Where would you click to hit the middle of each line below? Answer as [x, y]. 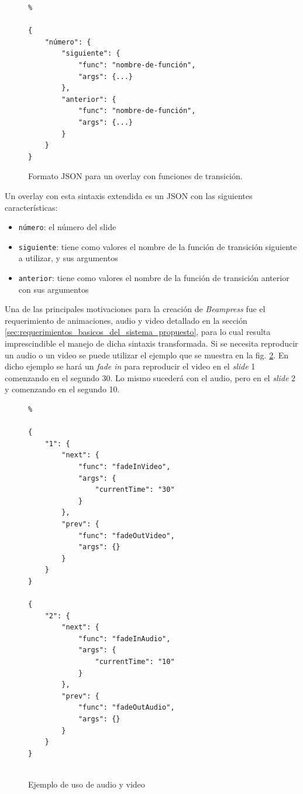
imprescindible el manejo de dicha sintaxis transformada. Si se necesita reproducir [151, 343]
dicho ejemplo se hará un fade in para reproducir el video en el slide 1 [130, 366]
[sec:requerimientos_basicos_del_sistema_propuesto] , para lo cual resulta [138, 332]
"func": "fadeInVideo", [124, 466]
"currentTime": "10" [135, 662]
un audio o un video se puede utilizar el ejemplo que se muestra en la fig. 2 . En [147, 355]
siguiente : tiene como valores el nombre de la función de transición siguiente [158, 246]
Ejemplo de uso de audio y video [87, 784]
